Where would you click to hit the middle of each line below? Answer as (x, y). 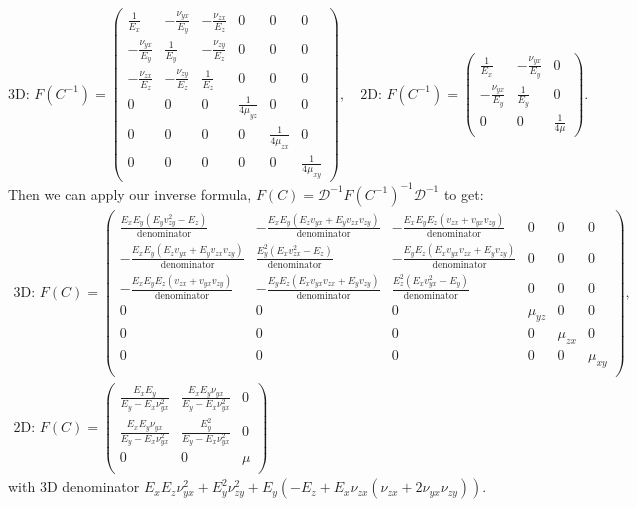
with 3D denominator (74, 486)
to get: (463, 193)
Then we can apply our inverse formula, (130, 193)
